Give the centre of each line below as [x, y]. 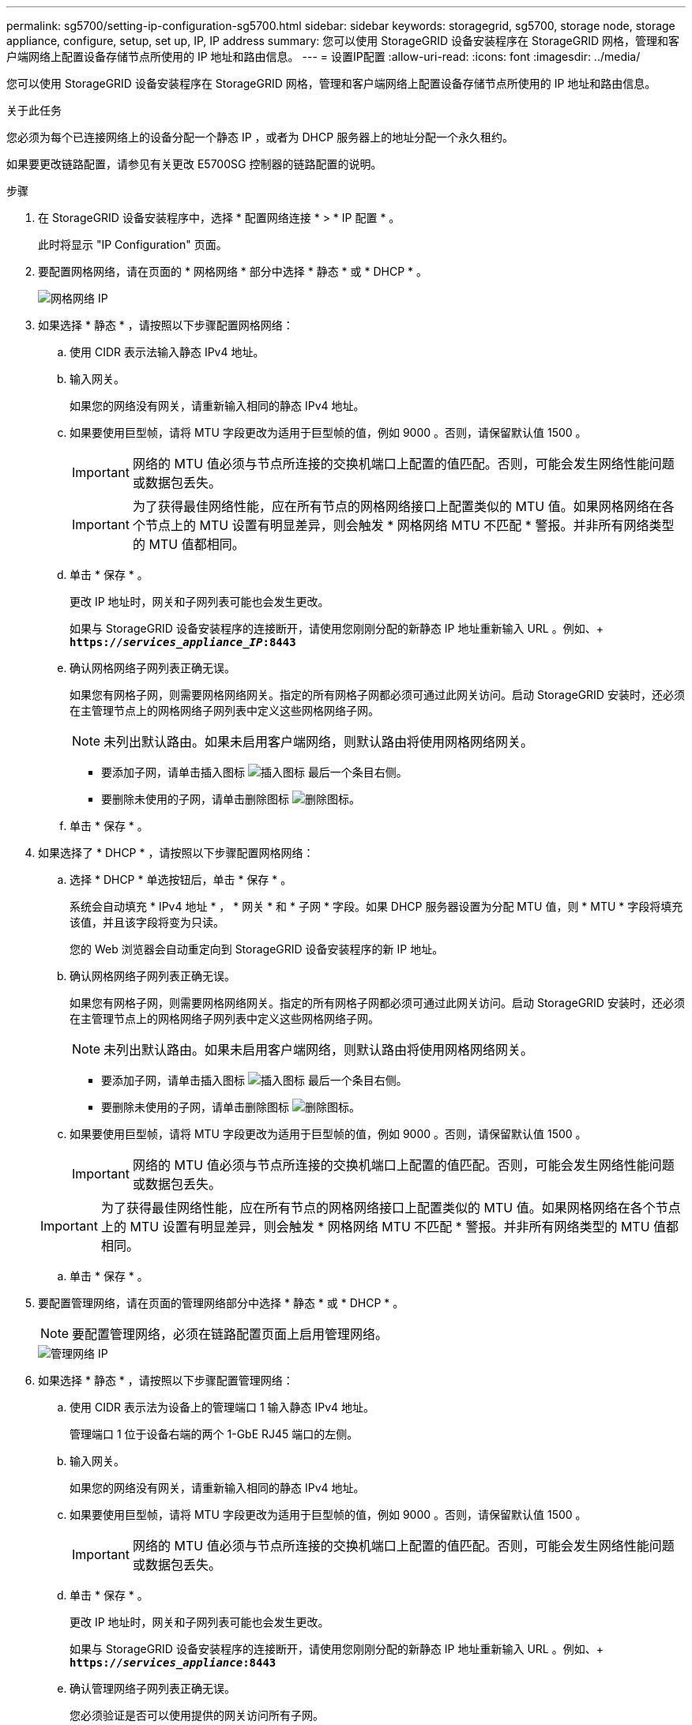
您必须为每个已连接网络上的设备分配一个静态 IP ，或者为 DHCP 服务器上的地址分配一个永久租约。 [260, 137]
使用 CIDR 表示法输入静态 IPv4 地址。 [167, 352]
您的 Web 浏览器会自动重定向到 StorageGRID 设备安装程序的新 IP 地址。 [257, 949]
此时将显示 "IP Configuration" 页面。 [133, 244]
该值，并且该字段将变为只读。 [147, 922]
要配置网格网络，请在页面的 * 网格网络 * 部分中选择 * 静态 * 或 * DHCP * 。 [233, 271]
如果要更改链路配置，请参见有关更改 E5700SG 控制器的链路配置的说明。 [194, 164]
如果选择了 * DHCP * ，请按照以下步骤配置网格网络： [176, 853]
